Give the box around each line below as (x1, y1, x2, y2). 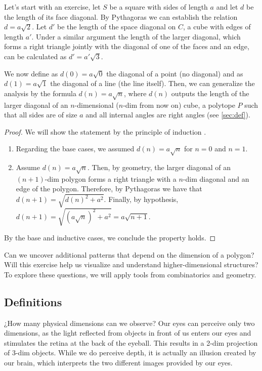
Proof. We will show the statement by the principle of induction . (4, 126, 206, 137)
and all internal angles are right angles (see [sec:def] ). (85, 109, 250, 120)
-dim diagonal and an (183, 173, 249, 184)
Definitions (4, 294, 62, 309)
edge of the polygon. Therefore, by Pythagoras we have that (16, 183, 202, 194)
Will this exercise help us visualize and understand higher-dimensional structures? (4, 259, 258, 270)
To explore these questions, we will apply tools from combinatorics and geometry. (4, 269, 256, 279)
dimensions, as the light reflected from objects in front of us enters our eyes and (4, 327, 251, 338)
